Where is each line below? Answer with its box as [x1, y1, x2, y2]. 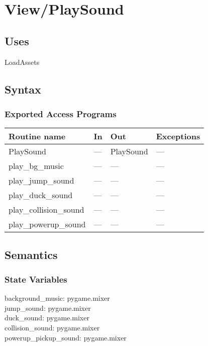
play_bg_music [9, 160, 64, 172]
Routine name [9, 130, 66, 142]
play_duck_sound [9, 189, 73, 201]
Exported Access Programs [5, 107, 117, 120]
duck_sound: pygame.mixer [5, 312, 89, 323]
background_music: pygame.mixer [5, 293, 110, 303]
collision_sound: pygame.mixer [5, 322, 100, 332]
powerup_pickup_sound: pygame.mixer [5, 332, 127, 342]
